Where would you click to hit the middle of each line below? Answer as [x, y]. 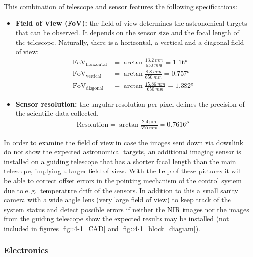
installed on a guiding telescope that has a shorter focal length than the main [120, 161]
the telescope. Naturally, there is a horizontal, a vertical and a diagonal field [130, 42]
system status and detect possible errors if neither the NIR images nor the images [126, 209]
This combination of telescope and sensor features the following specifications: [121, 6]
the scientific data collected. [57, 113]
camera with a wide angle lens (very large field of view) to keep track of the [117, 200]
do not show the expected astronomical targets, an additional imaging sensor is [123, 152]
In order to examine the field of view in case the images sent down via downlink [124, 142]
